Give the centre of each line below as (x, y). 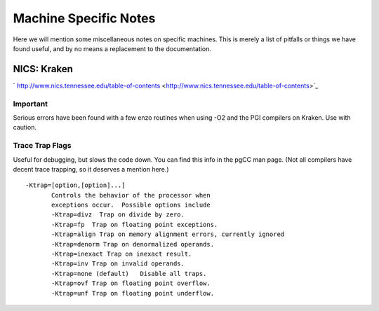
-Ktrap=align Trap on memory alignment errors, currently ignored (168, 234)
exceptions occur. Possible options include (131, 205)
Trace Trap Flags (42, 146)
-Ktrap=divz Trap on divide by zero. (118, 215)
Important (31, 104)
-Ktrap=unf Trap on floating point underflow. (133, 293)
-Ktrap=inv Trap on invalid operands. (118, 264)
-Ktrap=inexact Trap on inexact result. (122, 254)
